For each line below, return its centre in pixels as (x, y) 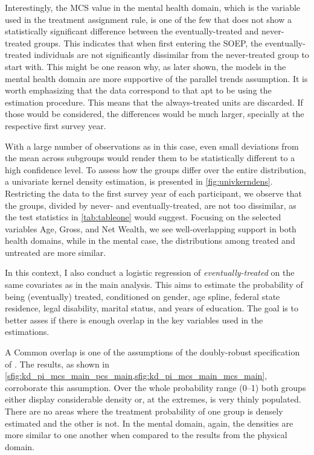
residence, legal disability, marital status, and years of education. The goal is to (152, 308)
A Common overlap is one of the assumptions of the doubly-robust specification (152, 352)
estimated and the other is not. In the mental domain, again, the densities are (149, 423)
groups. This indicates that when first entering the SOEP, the (148, 43)
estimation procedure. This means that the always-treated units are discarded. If (154, 102)
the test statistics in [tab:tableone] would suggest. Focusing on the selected (143, 217)
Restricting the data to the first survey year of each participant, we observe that (153, 193)
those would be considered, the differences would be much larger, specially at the (155, 114)
